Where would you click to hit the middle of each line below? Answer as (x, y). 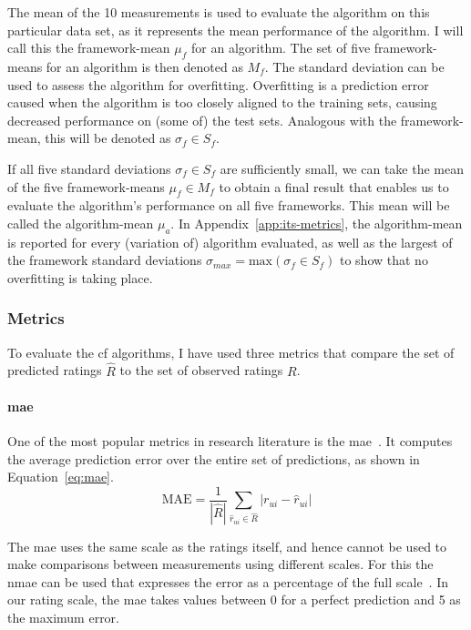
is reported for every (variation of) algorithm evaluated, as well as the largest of (230, 242)
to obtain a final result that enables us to (334, 186)
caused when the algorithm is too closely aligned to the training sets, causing (222, 102)
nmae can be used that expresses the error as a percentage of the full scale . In (228, 581)
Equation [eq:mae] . (61, 477)
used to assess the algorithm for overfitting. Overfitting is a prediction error (218, 84)
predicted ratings (55, 370)
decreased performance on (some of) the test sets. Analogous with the (202, 120)
